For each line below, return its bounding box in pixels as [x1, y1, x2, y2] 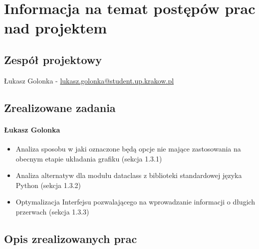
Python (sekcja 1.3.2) [15, 179, 81, 190]
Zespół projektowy [4, 51, 102, 67]
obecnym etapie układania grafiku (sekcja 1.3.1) [15, 153, 162, 163]
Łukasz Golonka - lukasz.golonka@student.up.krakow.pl [4, 75, 174, 85]
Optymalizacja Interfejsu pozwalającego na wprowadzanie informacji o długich [15, 196, 256, 207]
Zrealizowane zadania [4, 99, 116, 115]
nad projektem [4, 17, 107, 38]
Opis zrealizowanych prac [4, 230, 137, 246]
